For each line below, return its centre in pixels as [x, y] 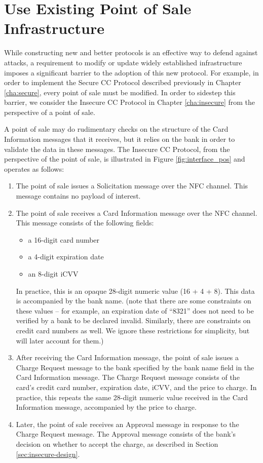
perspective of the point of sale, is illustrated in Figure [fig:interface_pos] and [125, 159]
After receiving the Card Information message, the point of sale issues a [127, 357]
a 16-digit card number [64, 239]
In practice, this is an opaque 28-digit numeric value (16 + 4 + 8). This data [135, 291]
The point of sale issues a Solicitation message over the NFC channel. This [132, 186]
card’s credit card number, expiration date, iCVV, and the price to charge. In [136, 387]
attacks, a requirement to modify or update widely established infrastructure [123, 62]
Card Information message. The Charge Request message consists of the [128, 377]
